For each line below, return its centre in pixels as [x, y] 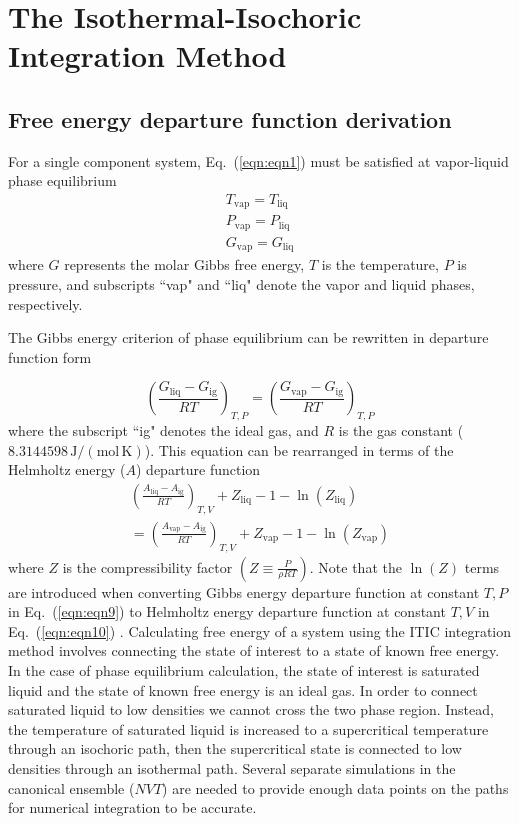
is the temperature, [380, 264]
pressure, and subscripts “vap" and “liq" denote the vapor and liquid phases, [241, 284]
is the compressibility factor [147, 566]
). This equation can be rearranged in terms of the [299, 449]
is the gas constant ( [401, 430]
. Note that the [355, 566]
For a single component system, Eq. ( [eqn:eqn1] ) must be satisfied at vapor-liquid [258, 160]
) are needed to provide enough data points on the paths [335, 787]
